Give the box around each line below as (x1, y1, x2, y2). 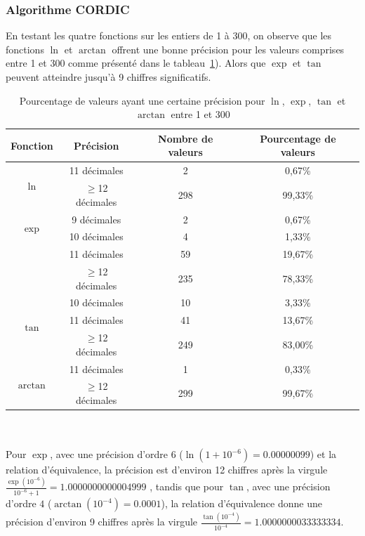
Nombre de (158, 131, 213, 145)
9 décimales (72, 211, 121, 226)
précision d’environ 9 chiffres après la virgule (6, 514, 198, 529)
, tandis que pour (150, 479, 224, 494)
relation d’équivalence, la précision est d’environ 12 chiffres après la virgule (6, 462, 328, 477)
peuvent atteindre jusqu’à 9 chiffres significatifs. (6, 70, 211, 84)
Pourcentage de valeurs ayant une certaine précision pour (19, 93, 265, 107)
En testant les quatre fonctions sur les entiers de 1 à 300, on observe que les (6, 28, 332, 43)
